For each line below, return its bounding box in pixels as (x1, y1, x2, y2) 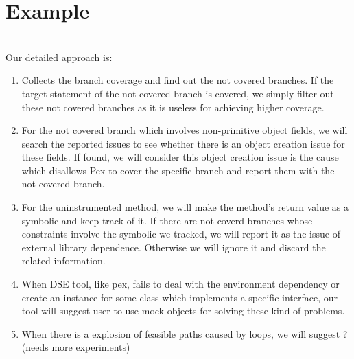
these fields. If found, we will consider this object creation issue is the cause (21, 150, 339, 164)
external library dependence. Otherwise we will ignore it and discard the (21, 240, 326, 254)
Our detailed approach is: (5, 49, 113, 64)
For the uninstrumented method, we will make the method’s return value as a (21, 200, 349, 214)
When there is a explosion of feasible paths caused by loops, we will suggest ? (21, 326, 348, 340)
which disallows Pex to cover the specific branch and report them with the (21, 163, 335, 177)
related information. (21, 253, 106, 268)
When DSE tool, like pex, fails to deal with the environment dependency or (21, 277, 340, 291)
